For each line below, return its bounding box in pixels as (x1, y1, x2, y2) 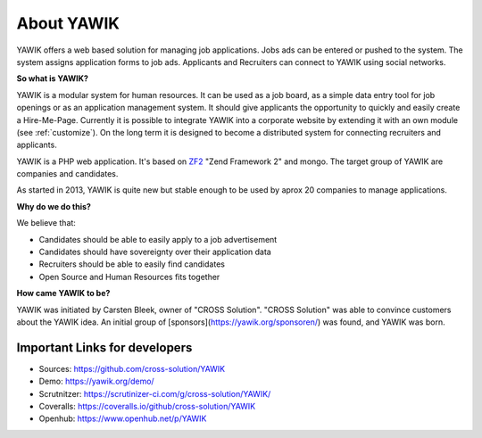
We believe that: (16, 218, 76, 228)
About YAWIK (16, 13, 120, 33)
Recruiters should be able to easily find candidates (38, 259, 225, 269)
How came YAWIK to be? (16, 288, 111, 299)
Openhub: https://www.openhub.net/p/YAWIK (38, 413, 207, 424)
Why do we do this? (16, 201, 91, 211)
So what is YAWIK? (16, 73, 89, 84)
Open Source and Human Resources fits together (38, 271, 220, 282)
